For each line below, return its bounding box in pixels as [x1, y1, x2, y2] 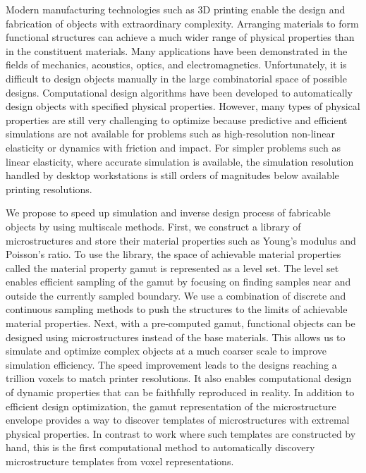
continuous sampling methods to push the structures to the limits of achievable [6, 302, 348, 317]
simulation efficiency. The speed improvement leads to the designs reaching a [6, 357, 337, 371]
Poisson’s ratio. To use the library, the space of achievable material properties [6, 247, 341, 262]
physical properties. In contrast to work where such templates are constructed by [6, 426, 356, 441]
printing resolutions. [6, 181, 92, 196]
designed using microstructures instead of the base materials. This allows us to [6, 329, 346, 344]
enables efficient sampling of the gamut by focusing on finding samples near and [6, 274, 351, 289]
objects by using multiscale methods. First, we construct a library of [6, 219, 301, 233]
